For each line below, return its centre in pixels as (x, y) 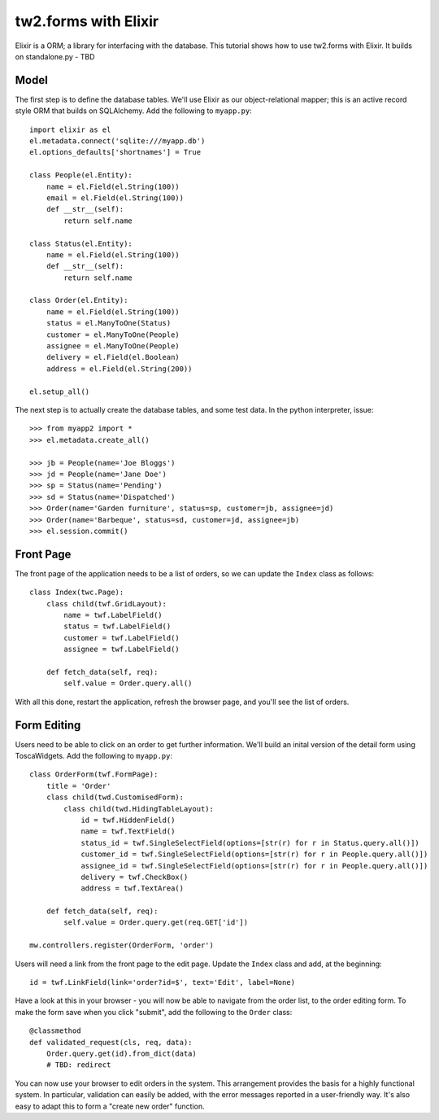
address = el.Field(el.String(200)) (119, 369)
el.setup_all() (60, 392)
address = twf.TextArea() (133, 888)
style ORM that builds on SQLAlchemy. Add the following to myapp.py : (133, 111)
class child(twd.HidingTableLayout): (139, 809)
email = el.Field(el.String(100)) (115, 198)
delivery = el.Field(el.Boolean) (113, 357)
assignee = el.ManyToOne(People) (113, 346)
